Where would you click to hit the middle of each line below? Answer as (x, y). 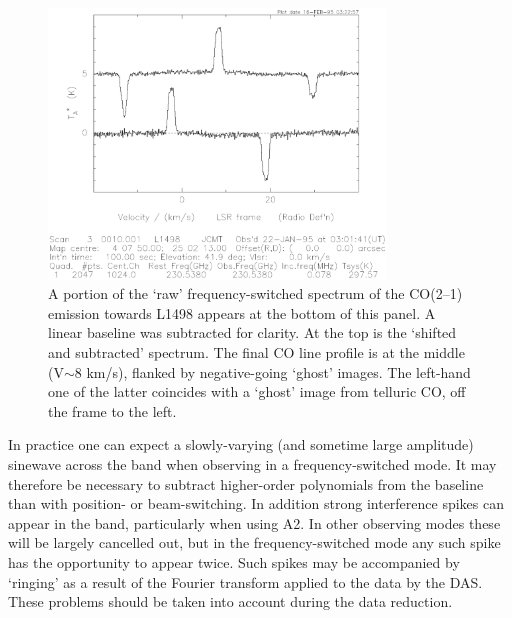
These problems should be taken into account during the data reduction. (230, 601)
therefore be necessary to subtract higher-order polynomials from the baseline (246, 483)
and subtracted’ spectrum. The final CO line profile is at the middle (256, 351)
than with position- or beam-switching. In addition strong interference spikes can (256, 503)
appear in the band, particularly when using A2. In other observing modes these (254, 522)
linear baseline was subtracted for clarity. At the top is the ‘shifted (252, 332)
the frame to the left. (112, 410)
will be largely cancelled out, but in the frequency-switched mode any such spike (254, 542)
